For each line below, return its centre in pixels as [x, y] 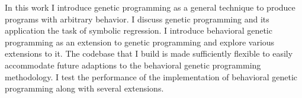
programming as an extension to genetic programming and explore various [140, 42]
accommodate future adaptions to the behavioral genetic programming [133, 65]
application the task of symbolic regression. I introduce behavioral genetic [139, 30]
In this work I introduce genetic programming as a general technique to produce [150, 7]
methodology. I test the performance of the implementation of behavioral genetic [151, 76]
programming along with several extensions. [84, 88]
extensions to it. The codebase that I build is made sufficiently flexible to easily [149, 53]
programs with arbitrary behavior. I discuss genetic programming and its [137, 19]
